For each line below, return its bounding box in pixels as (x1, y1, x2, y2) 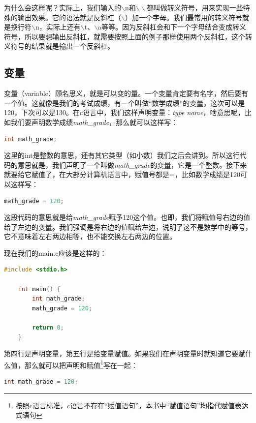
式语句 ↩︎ (15, 410, 42, 420)
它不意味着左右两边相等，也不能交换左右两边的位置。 (4, 231, 176, 242)
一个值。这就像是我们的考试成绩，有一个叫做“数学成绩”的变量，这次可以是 (4, 97, 245, 108)
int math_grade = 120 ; (4, 378, 78, 386)
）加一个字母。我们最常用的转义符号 (125, 12, 242, 22)
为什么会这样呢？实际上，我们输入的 (4, 2, 121, 12)
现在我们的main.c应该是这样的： (4, 247, 107, 258)
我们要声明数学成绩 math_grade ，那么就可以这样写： (10, 117, 178, 127)
